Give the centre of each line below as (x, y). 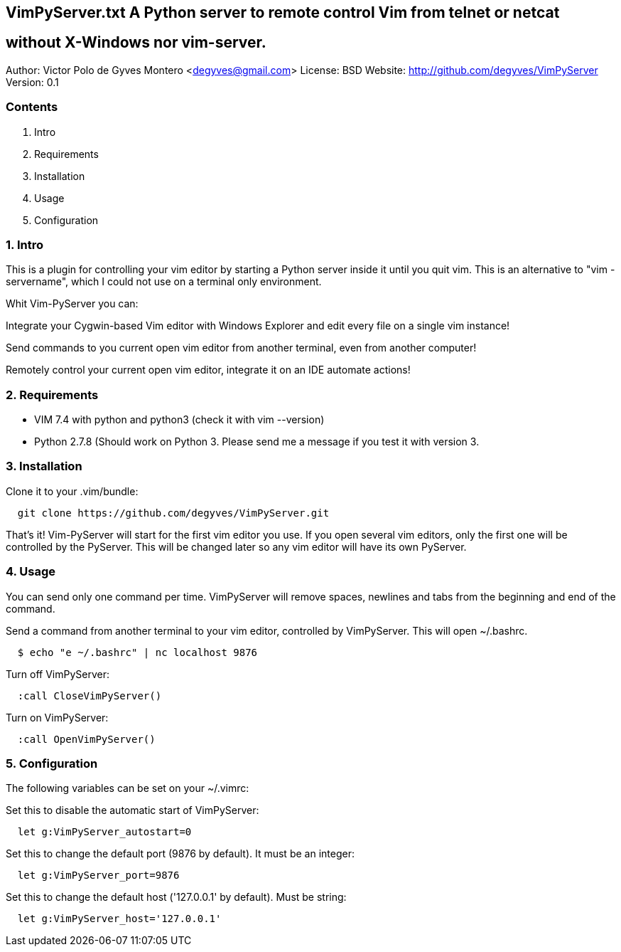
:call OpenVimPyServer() (86, 739)
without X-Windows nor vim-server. (136, 43)
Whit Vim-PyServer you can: (72, 304)
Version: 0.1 (32, 82)
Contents (32, 107)
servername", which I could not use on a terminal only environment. (164, 282)
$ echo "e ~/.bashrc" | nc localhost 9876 (137, 652)
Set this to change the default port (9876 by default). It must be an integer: (180, 854)
